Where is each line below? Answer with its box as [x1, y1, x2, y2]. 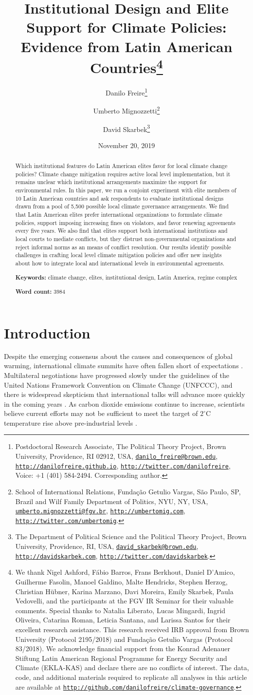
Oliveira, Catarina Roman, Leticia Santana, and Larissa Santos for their [15, 615, 231, 625]
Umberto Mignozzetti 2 [93, 104, 160, 115]
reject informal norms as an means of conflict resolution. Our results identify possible [15, 243, 231, 251]
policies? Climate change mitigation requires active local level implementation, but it [15, 169, 231, 178]
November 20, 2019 [98, 140, 155, 150]
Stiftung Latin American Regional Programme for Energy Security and [15, 653, 227, 663]
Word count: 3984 [15, 287, 66, 296]
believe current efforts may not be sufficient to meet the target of [4, 408, 198, 418]
